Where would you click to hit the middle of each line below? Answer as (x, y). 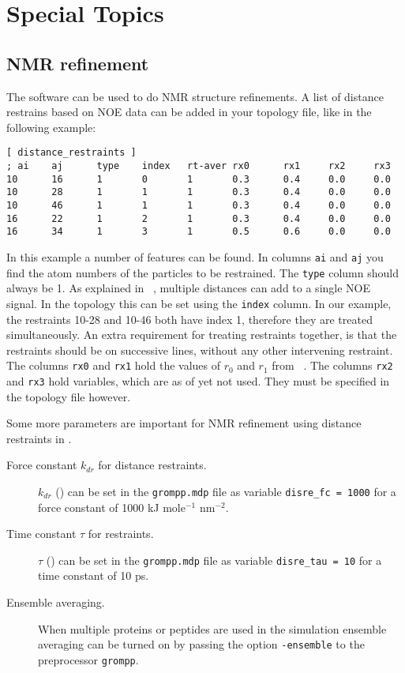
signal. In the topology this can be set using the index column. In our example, (199, 303)
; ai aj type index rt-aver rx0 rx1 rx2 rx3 (199, 166)
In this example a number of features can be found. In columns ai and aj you (195, 256)
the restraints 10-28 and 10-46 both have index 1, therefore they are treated (189, 319)
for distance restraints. (152, 465)
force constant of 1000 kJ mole (112, 507)
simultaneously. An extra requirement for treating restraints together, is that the (202, 335)
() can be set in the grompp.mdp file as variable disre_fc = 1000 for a (226, 491)
